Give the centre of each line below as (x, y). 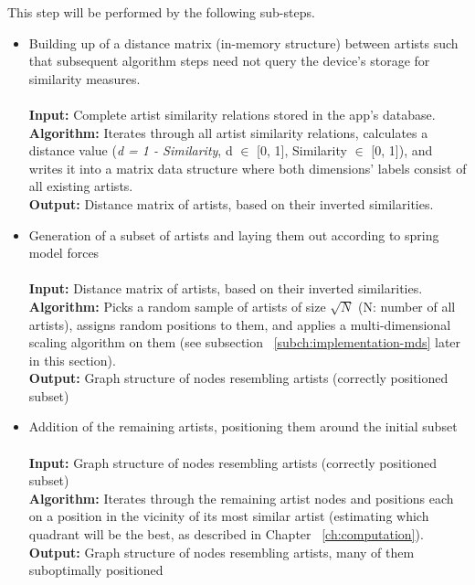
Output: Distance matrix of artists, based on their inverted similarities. (231, 203)
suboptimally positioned (96, 570)
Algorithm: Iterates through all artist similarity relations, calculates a (228, 132)
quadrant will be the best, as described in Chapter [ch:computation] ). (226, 534)
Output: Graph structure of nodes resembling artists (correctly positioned (238, 378)
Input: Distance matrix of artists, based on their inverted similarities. (226, 288)
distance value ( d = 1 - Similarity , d (131, 150)
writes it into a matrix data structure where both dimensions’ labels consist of (248, 168)
